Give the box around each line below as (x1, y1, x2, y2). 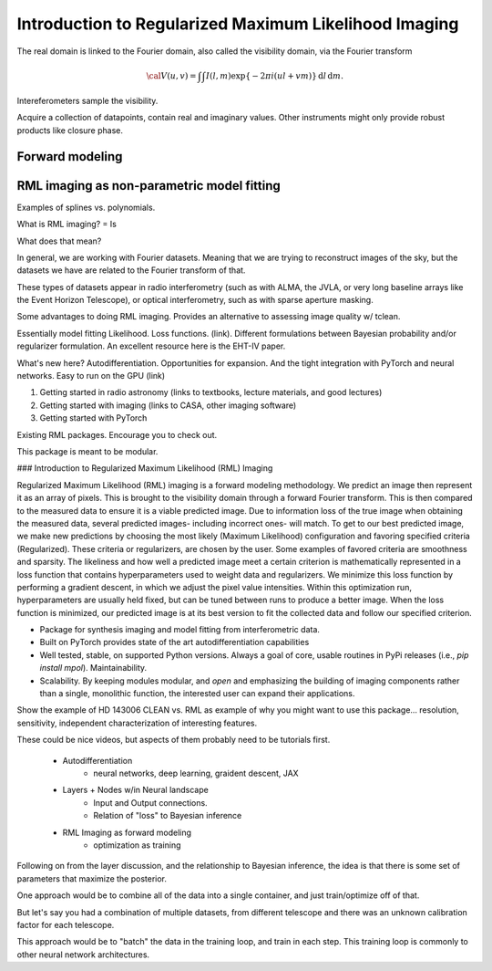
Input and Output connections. (93, 797, 209, 808)
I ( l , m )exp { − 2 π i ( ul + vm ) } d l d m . (205, 70, 343, 81)
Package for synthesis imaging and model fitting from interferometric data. (39, 624, 321, 635)
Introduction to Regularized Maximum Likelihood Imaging (16, 14, 459, 34)
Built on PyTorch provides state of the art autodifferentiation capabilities (39, 637, 310, 648)
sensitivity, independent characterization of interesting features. (16, 717, 258, 728)
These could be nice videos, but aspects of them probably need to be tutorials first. (16, 735, 331, 746)
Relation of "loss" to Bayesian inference (93, 810, 242, 821)
